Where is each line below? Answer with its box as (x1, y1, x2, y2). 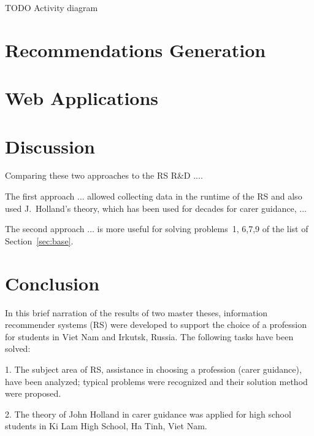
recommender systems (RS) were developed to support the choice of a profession (5, 318, 307, 331)
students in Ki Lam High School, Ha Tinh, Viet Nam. (5, 419, 207, 432)
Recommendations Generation (5, 37, 266, 62)
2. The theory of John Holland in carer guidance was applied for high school (5, 407, 291, 420)
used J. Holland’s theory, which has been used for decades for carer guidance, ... (5, 201, 307, 214)
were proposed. (5, 387, 61, 400)
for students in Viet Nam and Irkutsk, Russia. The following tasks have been (5, 330, 294, 343)
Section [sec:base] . (5, 234, 74, 247)
